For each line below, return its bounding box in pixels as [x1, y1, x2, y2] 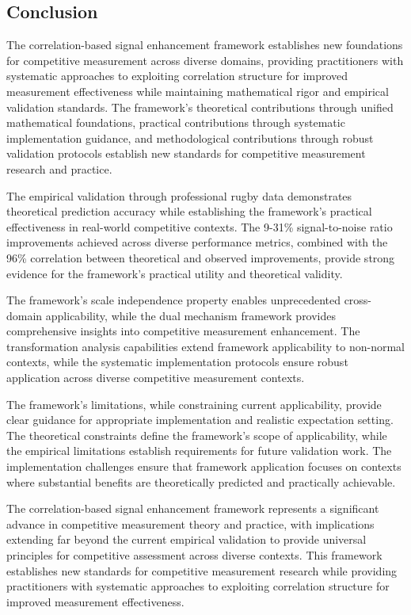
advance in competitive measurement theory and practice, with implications [6, 515, 375, 532]
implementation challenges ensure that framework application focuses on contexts [6, 458, 401, 475]
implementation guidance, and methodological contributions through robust [6, 129, 374, 146]
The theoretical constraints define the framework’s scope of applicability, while [6, 426, 387, 443]
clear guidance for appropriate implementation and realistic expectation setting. [6, 411, 394, 428]
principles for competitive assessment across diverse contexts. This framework [6, 547, 382, 563]
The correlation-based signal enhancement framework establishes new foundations [6, 36, 403, 53]
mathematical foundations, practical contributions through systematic [6, 114, 345, 131]
